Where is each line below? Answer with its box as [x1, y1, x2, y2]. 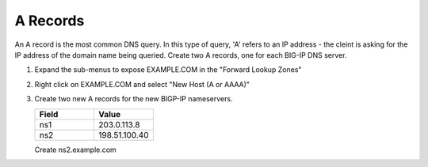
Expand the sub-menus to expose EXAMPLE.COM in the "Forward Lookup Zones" [34, 65, 302, 74]
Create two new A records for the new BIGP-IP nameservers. [34, 94, 233, 104]
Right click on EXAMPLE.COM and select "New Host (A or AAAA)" [34, 79, 250, 89]
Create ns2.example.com [34, 145, 117, 154]
